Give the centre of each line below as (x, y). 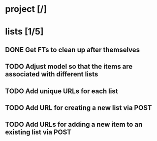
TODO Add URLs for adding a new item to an (74, 124)
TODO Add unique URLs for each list (62, 91)
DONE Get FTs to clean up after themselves (73, 50)
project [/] (26, 9)
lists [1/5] (24, 32)
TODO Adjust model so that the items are (69, 67)
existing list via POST (38, 132)
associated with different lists (52, 74)
